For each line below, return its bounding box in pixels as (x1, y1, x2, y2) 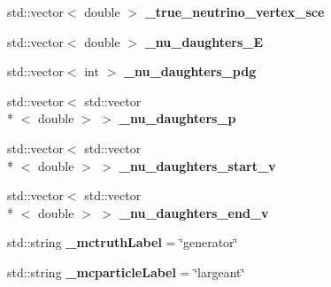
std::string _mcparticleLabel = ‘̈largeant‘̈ (7, 262, 245, 281)
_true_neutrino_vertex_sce (144, 3, 325, 20)
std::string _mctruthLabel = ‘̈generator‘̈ (7, 233, 238, 252)
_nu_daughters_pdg (123, 62, 257, 81)
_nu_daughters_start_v (119, 156, 276, 175)
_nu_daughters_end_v (119, 203, 269, 221)
